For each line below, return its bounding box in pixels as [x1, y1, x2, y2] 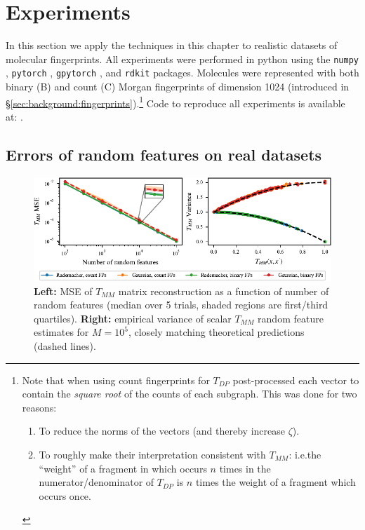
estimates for [34, 325, 89, 339]
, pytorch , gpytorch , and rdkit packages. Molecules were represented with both [6, 65, 359, 80]
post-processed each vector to [232, 372, 359, 387]
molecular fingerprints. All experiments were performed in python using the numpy [6, 51, 359, 66]
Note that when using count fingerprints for [22, 372, 210, 387]
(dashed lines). [34, 339, 96, 353]
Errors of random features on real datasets [6, 143, 322, 165]
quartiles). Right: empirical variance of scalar [34, 311, 232, 325]
